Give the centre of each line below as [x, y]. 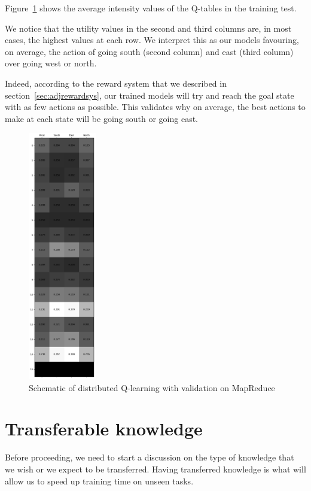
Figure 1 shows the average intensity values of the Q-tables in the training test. [151, 8]
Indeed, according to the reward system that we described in [116, 83]
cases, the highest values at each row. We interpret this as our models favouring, [152, 40]
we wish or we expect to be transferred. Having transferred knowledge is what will [155, 469]
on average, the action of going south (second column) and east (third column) [149, 51]
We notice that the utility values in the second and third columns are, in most [148, 28]
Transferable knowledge [104, 429]
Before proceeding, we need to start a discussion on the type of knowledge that [150, 457]
